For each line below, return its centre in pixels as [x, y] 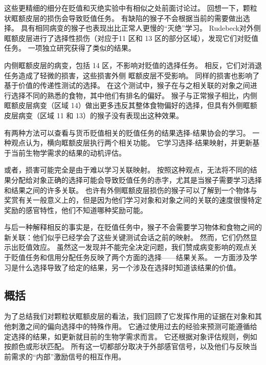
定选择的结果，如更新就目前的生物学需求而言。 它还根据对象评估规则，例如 [131, 336]
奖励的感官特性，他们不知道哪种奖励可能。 [76, 210]
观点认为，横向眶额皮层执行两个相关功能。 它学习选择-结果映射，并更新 [132, 143]
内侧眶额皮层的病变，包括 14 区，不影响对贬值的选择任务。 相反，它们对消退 [133, 65]
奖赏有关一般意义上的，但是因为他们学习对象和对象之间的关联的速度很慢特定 [133, 200]
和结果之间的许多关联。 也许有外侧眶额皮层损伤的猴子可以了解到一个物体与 [131, 190]
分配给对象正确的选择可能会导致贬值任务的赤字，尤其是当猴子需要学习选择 [136, 179]
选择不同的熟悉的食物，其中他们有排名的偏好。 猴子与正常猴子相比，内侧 [134, 95]
